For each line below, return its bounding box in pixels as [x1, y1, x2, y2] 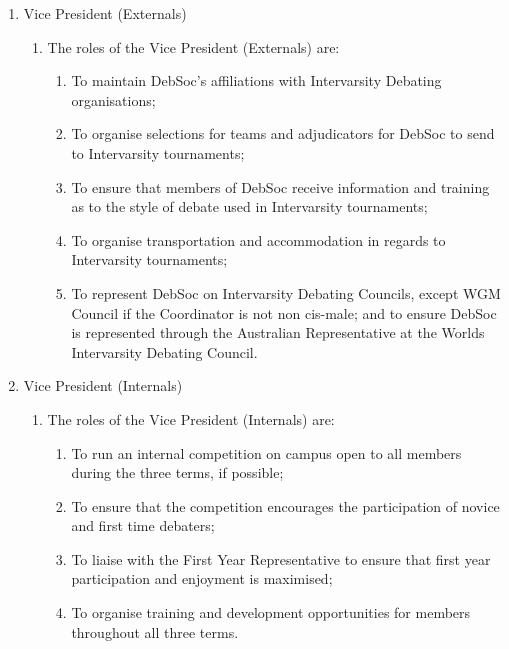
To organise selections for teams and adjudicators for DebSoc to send [71, 123, 495, 144]
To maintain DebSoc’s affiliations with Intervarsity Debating [71, 70, 442, 91]
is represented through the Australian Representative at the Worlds [71, 322, 485, 343]
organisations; [71, 89, 156, 110]
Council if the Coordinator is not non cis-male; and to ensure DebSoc [71, 302, 497, 323]
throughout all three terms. [71, 621, 239, 642]
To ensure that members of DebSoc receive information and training [71, 176, 490, 197]
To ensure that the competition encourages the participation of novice [71, 495, 500, 516]
